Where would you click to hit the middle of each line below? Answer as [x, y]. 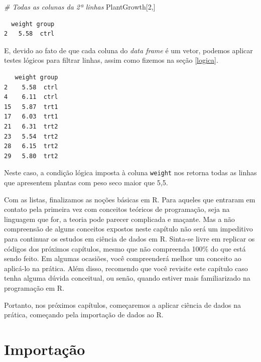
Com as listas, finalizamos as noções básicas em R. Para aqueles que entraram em [130, 199]
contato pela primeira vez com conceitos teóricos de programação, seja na [117, 209]
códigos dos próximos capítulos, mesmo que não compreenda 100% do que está [125, 248]
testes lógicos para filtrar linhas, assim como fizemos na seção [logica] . [111, 60]
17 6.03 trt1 [31, 117]
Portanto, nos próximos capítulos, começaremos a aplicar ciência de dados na [123, 305]
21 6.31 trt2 [31, 126]
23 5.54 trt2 [31, 136]
